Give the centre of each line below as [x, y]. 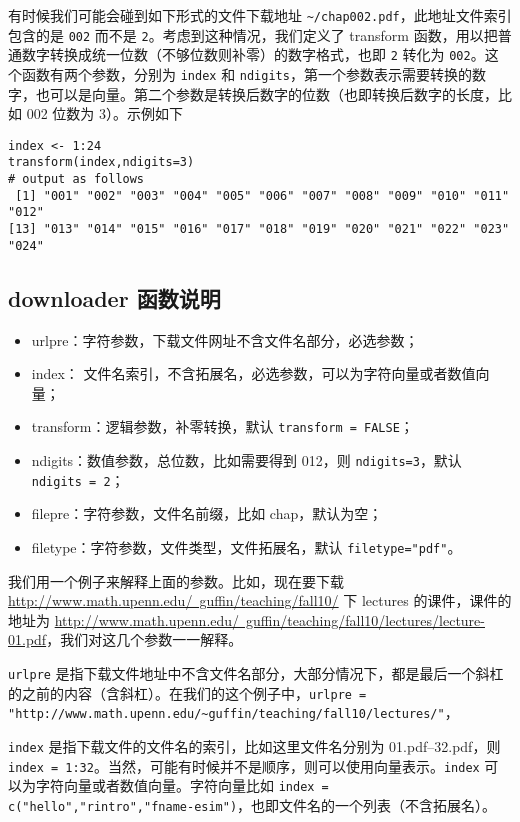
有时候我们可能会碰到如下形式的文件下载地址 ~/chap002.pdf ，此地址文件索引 [260, 15]
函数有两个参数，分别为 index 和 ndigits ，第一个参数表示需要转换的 [246, 73]
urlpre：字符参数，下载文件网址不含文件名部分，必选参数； [225, 339]
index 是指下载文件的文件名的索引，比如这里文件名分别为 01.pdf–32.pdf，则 [254, 745]
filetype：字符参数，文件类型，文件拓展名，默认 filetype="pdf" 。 [246, 546]
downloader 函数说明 [114, 297]
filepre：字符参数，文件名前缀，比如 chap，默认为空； [207, 513]
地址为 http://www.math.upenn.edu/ [124, 619]
